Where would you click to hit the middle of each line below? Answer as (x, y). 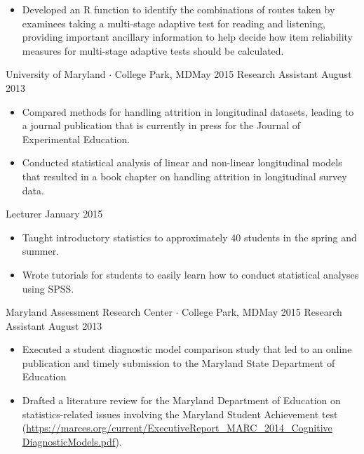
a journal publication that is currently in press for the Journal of (161, 125)
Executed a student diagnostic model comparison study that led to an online (187, 349)
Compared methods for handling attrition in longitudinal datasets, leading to (188, 111)
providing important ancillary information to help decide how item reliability (188, 37)
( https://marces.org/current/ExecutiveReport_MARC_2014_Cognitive (177, 428)
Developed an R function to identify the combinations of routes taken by (178, 9)
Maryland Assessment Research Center (89, 312)
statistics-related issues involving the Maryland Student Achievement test (180, 414)
